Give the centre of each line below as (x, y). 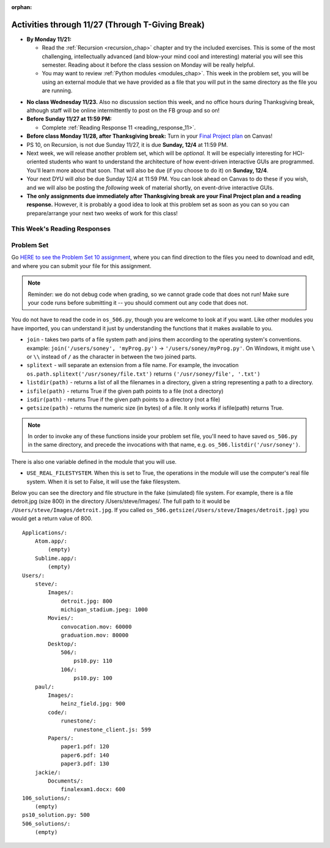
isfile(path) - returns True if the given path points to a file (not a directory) (125, 391)
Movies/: (61, 618)
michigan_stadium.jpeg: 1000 (104, 610)
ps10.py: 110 (93, 661)
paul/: (45, 686)
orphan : (22, 7)
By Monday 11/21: (49, 39)
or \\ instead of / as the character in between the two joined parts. (112, 356)
